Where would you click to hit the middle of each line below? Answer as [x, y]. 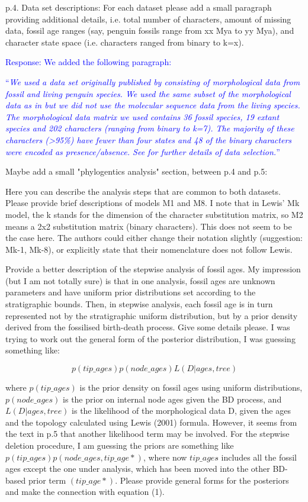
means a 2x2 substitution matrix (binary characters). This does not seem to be [149, 226]
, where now [165, 457]
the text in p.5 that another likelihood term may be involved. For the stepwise [147, 434]
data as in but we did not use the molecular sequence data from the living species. [153, 105]
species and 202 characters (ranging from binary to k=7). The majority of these [150, 128]
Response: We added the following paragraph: [89, 62]
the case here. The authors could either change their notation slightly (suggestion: [154, 238]
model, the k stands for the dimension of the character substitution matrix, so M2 [154, 214]
